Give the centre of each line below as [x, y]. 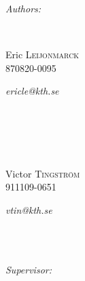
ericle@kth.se [32, 91]
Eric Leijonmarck [42, 54]
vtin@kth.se [29, 209]
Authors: [23, 8]
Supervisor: [29, 269]
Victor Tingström [43, 173]
